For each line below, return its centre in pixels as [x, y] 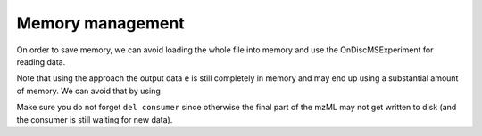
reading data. [41, 61]
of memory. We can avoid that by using [88, 91]
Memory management [100, 23]
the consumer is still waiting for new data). [95, 119]
